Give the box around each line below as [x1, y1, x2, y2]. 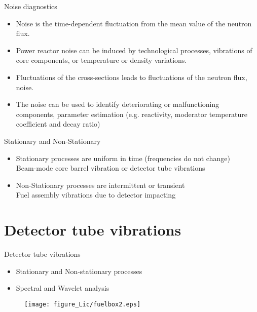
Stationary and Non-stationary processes [16, 265, 142, 276]
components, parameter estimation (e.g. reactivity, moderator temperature [16, 108, 247, 119]
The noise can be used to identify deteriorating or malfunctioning [16, 99, 219, 109]
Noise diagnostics [4, 1, 57, 11]
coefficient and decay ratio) [16, 119, 100, 129]
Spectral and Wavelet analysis [16, 283, 109, 293]
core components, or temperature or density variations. [16, 55, 187, 65]
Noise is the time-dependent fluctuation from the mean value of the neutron [16, 18, 252, 28]
